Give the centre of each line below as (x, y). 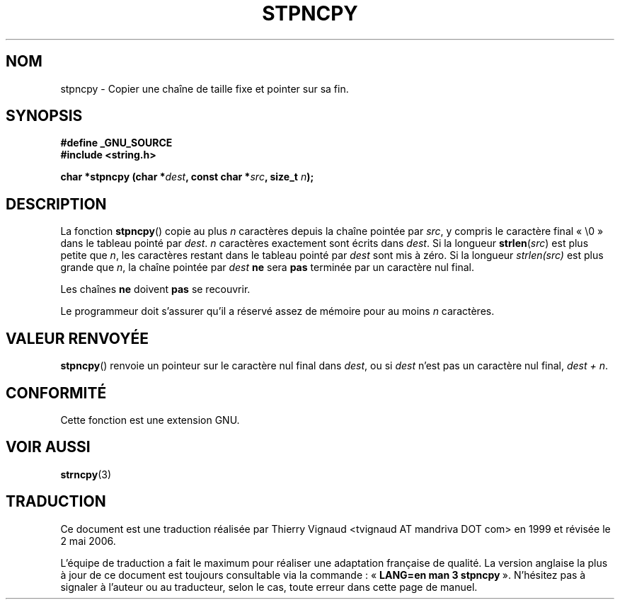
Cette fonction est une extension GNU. (150, 420)
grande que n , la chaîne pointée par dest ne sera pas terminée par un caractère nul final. (267, 267)
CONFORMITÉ (56, 393)
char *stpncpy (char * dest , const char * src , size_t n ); (187, 177)
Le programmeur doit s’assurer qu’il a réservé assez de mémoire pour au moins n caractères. (277, 311)
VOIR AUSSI (48, 447)
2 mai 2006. (88, 541)
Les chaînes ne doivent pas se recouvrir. (155, 289)
